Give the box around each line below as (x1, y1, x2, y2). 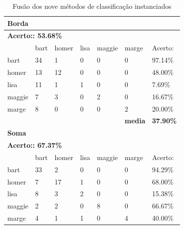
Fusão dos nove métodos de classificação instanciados (12, 1, 172, 11)
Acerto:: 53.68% (7, 30, 62, 41)
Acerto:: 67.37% (7, 140, 62, 150)
